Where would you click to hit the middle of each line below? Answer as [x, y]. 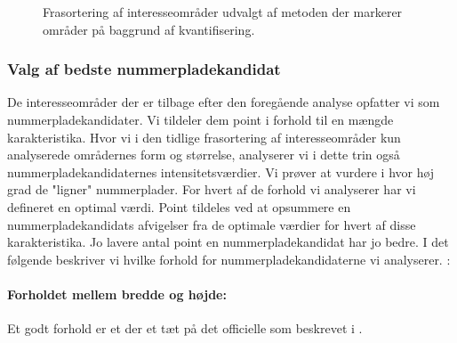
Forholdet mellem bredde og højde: [117, 294]
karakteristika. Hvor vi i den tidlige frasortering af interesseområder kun [204, 137]
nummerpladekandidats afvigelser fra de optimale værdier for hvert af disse [212, 224]
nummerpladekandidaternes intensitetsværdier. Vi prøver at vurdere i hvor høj [221, 171]
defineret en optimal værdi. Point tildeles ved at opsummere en [179, 206]
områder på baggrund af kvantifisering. [149, 29]
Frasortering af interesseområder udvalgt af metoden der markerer [223, 12]
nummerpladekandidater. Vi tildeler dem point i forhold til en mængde [200, 119]
